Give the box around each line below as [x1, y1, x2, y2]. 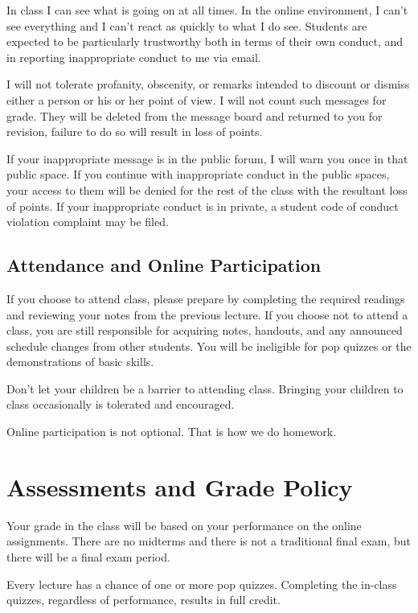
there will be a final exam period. [6, 548, 170, 565]
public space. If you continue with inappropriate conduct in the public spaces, [6, 166, 390, 183]
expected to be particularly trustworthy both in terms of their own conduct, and [6, 33, 404, 50]
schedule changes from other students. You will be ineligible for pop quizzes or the [6, 337, 412, 354]
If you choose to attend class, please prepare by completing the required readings [6, 290, 405, 306]
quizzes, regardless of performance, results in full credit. [6, 591, 281, 608]
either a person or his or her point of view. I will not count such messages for [6, 91, 387, 108]
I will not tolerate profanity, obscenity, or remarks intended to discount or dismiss [6, 76, 410, 93]
